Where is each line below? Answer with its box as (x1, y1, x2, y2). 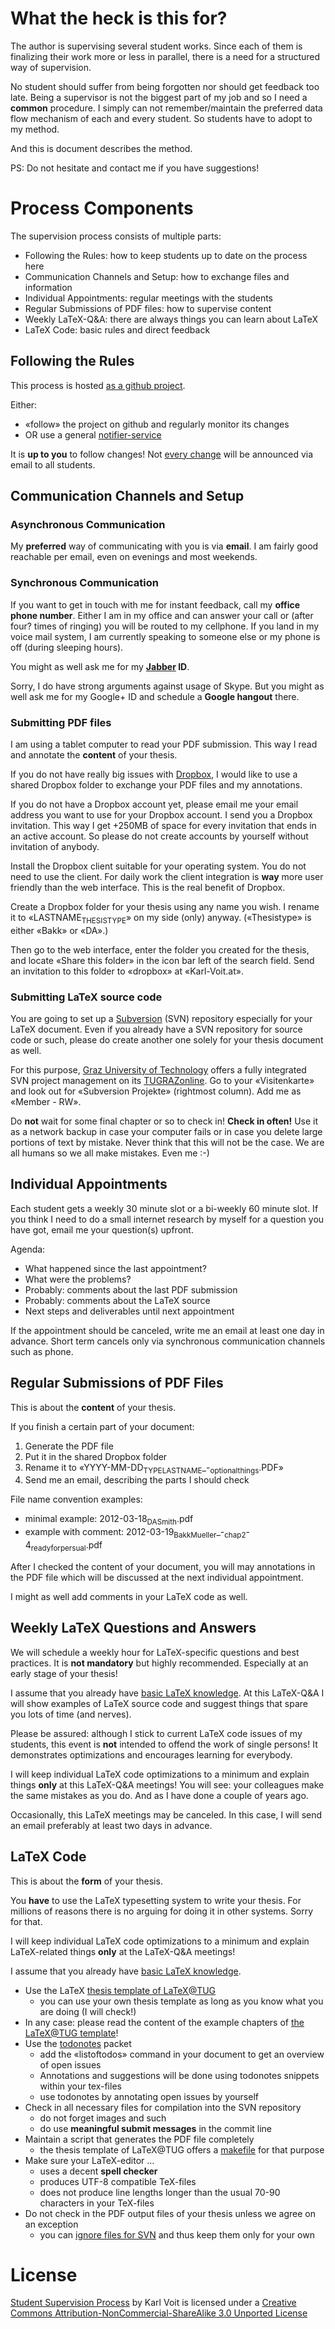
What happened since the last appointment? (24, 1262, 207, 1274)
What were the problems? (24, 1273, 132, 1285)
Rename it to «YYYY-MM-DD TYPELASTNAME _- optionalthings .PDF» (24, 1461, 284, 1476)
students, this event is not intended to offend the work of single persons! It (10, 1738, 318, 1750)
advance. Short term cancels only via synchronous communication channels (10, 1335, 326, 1347)
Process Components (10, 197, 194, 220)
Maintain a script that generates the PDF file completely (24, 2133, 255, 2145)
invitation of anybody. (10, 840, 100, 852)
